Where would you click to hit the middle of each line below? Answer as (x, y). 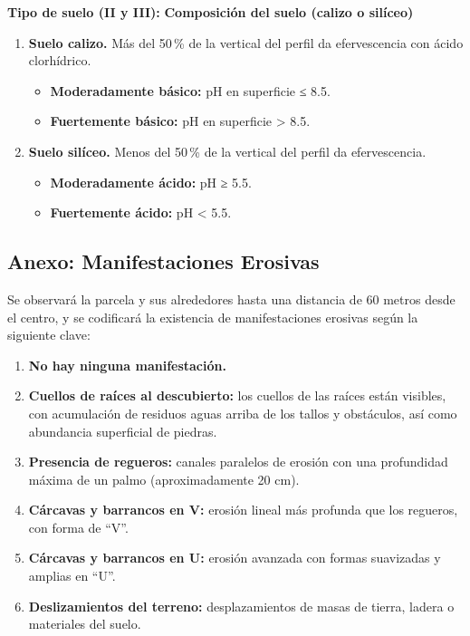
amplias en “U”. (72, 576)
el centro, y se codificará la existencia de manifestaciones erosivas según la (213, 317)
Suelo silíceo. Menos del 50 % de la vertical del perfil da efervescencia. (227, 151)
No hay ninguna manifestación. (127, 365)
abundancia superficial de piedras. (123, 431)
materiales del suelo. (85, 624)
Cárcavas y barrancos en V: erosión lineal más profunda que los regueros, (243, 510)
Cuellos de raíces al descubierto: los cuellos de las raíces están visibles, (237, 395)
